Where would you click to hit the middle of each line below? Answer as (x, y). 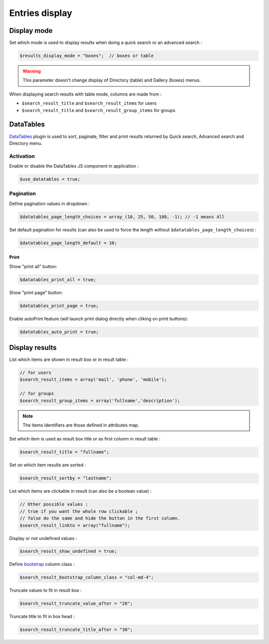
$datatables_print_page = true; (59, 306)
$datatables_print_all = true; (58, 279)
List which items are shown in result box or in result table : (69, 360)
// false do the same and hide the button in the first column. (100, 518)
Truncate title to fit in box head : (42, 617)
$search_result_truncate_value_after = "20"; (76, 604)
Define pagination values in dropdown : (49, 204)
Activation (22, 156)
